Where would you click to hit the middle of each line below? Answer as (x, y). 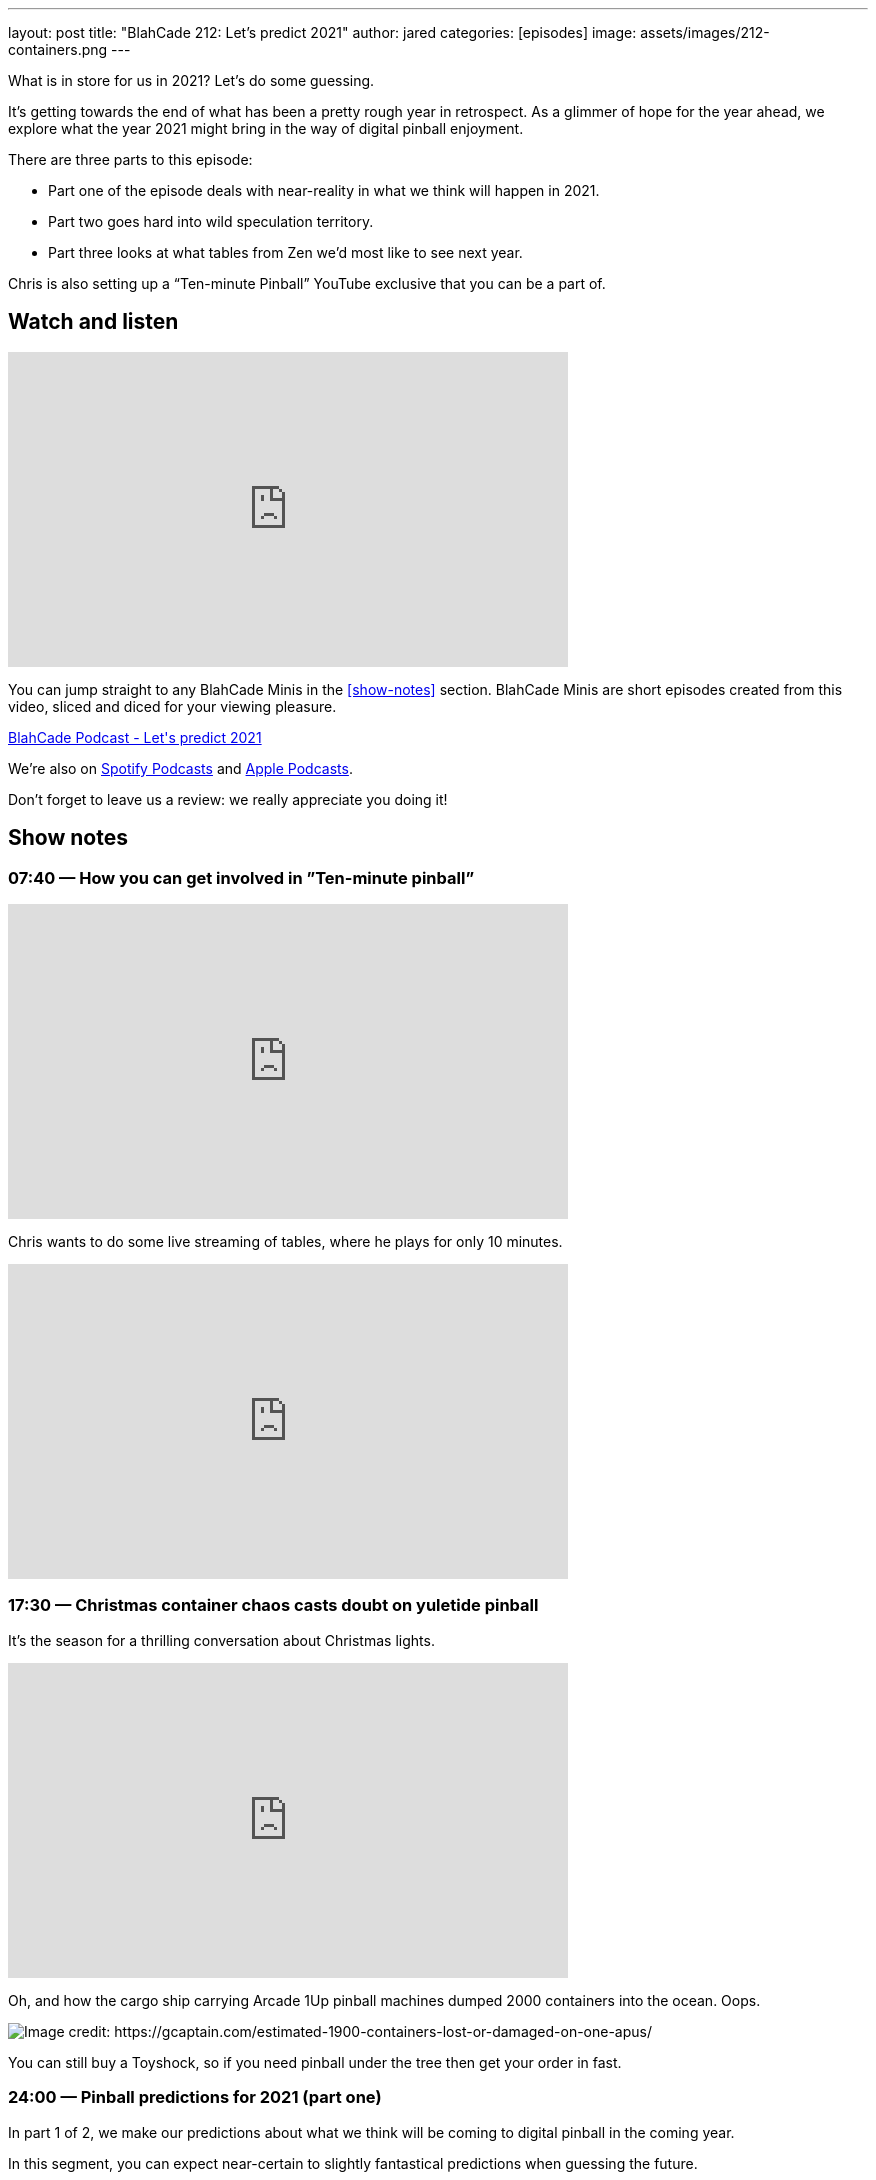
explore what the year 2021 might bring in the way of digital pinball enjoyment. (266, 128)
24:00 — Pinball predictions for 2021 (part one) (195, 2097)
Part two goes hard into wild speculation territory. (211, 221)
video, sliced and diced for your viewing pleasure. (172, 706)
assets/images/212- (705, 32)
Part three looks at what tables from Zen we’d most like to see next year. (285, 252)
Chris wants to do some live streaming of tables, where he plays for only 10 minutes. (285, 1242)
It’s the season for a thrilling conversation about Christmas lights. (221, 1640)
